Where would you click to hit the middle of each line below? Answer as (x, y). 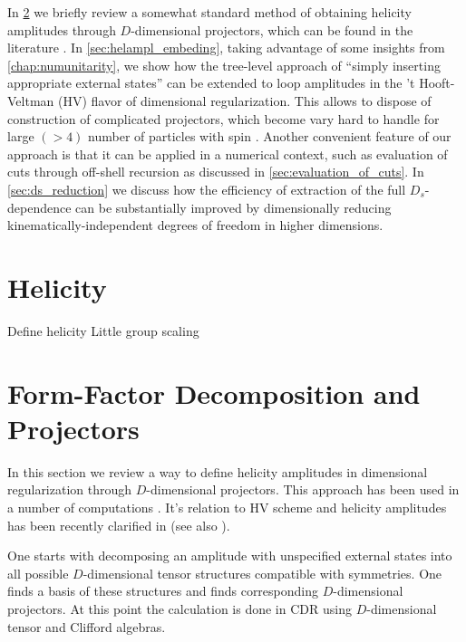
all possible (38, 573)
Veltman (31, 100)
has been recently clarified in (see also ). (119, 525)
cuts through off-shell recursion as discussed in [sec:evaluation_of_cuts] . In (216, 172)
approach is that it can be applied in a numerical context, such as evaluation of (228, 153)
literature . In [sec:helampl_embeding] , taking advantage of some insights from (226, 48)
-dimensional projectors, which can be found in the (272, 29)
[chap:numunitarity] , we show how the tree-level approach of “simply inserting (224, 65)
